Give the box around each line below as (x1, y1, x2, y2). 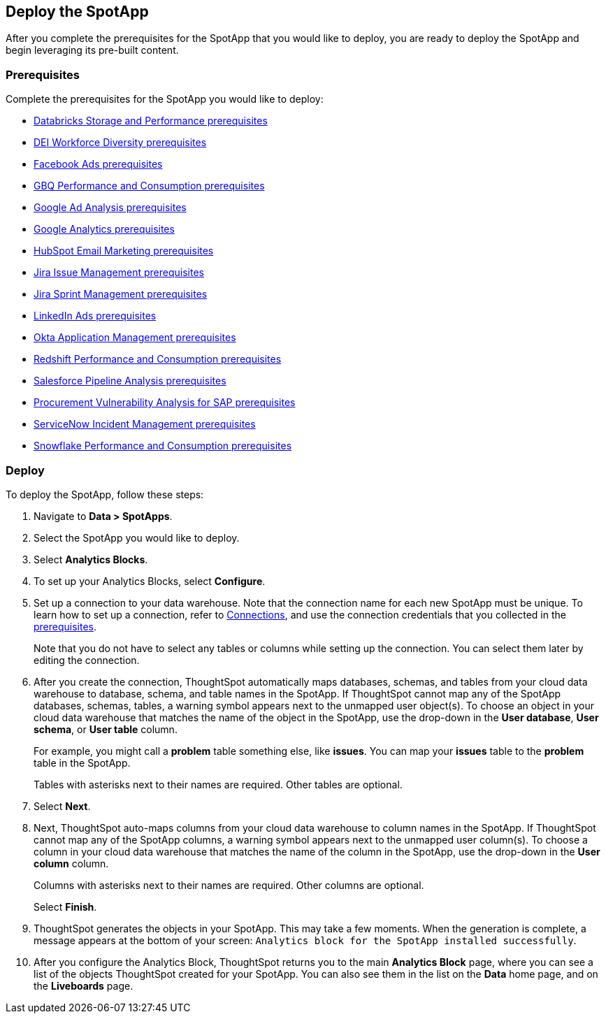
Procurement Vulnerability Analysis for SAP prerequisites (34, 396, 296, 409)
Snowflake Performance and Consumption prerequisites (34, 440, 292, 452)
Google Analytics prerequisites (34, 223, 175, 236)
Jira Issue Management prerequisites (34, 266, 204, 279)
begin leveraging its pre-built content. (6, 44, 179, 57)
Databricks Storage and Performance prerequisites (34, 115, 268, 127)
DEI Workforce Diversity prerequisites (34, 136, 207, 149)
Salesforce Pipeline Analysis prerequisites (34, 375, 226, 387)
